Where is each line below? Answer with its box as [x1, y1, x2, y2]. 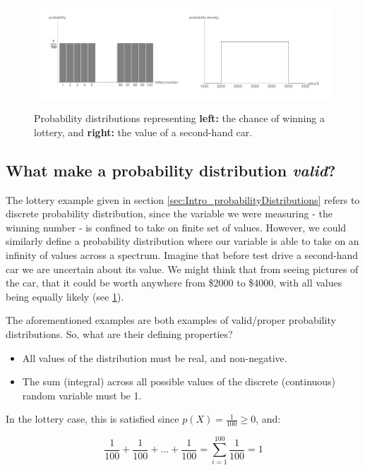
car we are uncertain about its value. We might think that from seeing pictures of [6, 261, 359, 276]
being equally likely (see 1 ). [6, 289, 124, 303]
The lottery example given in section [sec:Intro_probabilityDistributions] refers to [6, 192, 360, 207]
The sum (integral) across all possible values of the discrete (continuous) [22, 374, 336, 389]
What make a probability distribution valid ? [6, 159, 336, 181]
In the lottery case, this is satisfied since [6, 411, 179, 426]
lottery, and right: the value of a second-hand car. [34, 124, 253, 139]
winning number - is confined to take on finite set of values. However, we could [6, 219, 347, 234]
